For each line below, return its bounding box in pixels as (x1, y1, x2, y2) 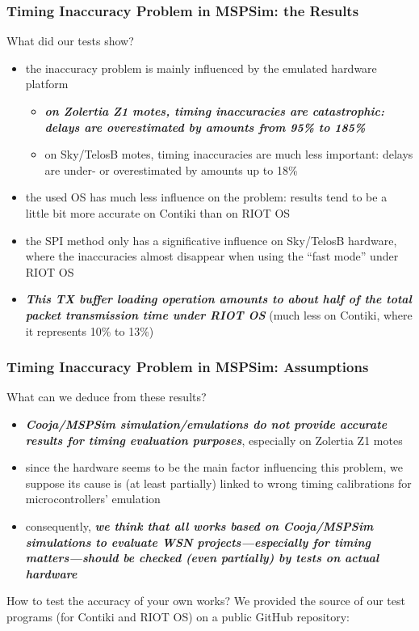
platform (25, 75, 69, 92)
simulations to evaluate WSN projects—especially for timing (25, 533, 371, 550)
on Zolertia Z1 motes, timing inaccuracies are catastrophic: (44, 103, 384, 119)
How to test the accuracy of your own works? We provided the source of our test (6, 592, 405, 609)
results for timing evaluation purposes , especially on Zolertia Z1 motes (25, 431, 403, 448)
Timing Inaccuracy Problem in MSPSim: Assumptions (6, 357, 369, 377)
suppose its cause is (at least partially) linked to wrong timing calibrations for (25, 474, 412, 491)
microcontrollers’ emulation (25, 490, 161, 507)
